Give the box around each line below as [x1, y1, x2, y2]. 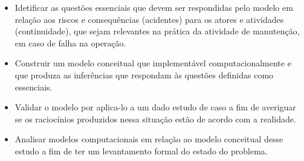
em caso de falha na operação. [15, 36, 126, 49]
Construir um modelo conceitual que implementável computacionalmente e [15, 57, 291, 69]
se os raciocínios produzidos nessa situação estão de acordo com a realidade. [15, 112, 296, 125]
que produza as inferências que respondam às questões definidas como [15, 68, 274, 81]
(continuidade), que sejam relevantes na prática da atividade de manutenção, [15, 25, 300, 37]
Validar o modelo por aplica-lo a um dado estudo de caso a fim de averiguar [15, 101, 296, 113]
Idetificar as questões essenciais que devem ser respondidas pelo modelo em [15, 1, 293, 13]
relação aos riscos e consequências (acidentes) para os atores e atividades [15, 13, 284, 25]
